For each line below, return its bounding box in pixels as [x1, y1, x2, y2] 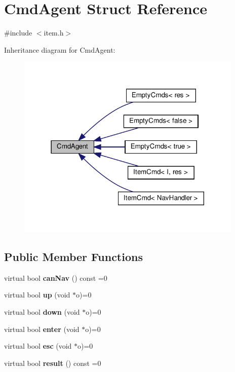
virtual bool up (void [4, 289, 70, 300]
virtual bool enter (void [4, 323, 80, 334]
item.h [44, 27, 64, 38]
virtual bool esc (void [4, 341, 72, 351]
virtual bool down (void [4, 307, 80, 317]
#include [4, 27, 32, 38]
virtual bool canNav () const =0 [4, 272, 107, 283]
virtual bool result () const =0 [4, 357, 101, 368]
